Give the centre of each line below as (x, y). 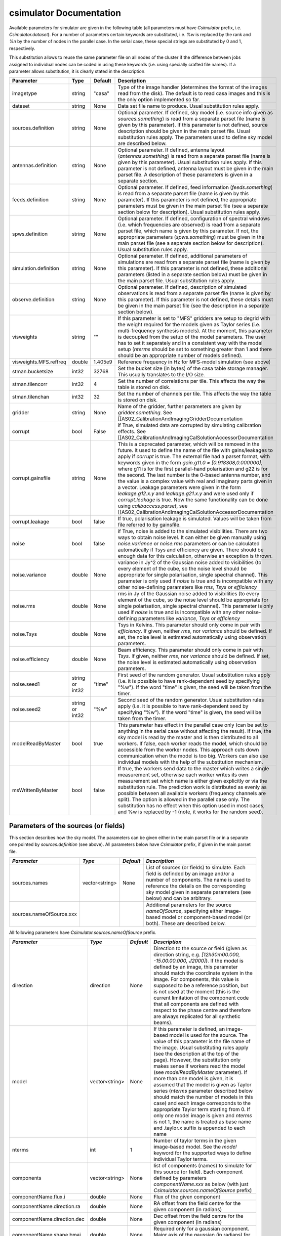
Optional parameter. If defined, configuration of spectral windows (194, 219)
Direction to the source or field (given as (200, 948)
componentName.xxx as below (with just (201, 1184)
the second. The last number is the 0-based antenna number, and (194, 475)
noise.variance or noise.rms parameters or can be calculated (189, 544)
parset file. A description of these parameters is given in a (185, 175)
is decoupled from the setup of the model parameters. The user (192, 337)
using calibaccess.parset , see (153, 506)
